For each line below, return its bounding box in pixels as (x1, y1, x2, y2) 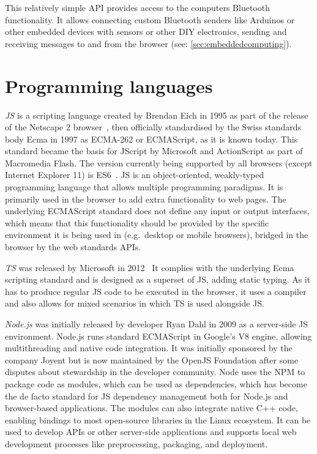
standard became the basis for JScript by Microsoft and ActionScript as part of (5, 144, 303, 157)
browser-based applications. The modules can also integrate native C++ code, (5, 401, 298, 414)
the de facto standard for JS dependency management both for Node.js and (5, 389, 288, 402)
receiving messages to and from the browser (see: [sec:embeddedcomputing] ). (5, 37, 292, 50)
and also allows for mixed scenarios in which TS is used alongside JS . (5, 297, 264, 310)
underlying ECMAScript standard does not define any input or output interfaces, (5, 204, 310, 217)
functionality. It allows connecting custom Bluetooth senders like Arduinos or (5, 13, 295, 26)
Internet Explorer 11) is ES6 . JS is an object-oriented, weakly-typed (5, 168, 264, 181)
